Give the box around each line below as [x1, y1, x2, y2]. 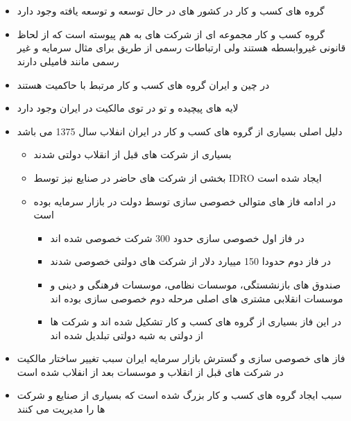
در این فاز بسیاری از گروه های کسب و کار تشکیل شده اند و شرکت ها [50, 314, 341, 329]
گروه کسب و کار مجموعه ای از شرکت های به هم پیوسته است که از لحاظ [17, 26, 325, 41]
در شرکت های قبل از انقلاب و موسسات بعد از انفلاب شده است [17, 364, 284, 379]
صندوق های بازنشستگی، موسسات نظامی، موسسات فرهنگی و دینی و [50, 277, 341, 291]
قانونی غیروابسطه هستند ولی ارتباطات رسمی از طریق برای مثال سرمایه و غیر [17, 40, 346, 55]
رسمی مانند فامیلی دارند [17, 53, 119, 68]
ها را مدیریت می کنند [17, 402, 105, 416]
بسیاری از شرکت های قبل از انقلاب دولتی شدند [33, 147, 232, 162]
